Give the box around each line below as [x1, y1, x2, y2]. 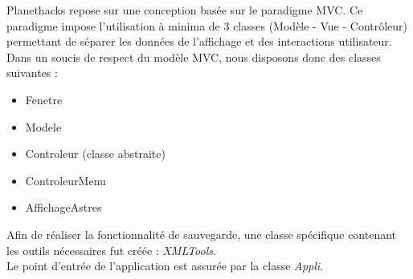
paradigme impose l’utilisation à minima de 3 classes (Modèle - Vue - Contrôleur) [6, 17, 408, 34]
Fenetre [25, 91, 63, 107]
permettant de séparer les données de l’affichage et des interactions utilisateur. [6, 33, 392, 50]
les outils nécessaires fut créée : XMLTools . [6, 241, 216, 258]
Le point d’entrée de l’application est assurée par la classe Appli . [6, 257, 324, 274]
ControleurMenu [25, 172, 106, 188]
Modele [25, 118, 62, 135]
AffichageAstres [25, 199, 102, 216]
